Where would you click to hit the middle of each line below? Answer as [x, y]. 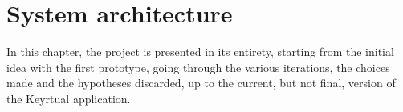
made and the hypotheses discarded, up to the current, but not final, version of [201, 83]
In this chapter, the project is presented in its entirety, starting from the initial [200, 52]
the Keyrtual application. [69, 98]
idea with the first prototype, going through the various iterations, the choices [198, 67]
